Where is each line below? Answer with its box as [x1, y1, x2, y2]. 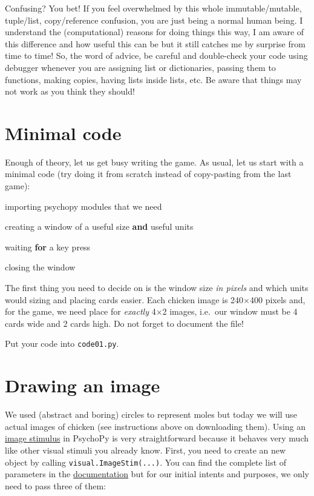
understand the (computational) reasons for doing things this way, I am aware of [5, 25, 304, 38]
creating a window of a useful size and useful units [5, 220, 194, 233]
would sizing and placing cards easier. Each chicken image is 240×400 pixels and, [5, 293, 306, 306]
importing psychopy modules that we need [5, 199, 162, 212]
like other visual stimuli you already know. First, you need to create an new [5, 443, 286, 456]
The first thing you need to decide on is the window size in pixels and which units [5, 281, 309, 294]
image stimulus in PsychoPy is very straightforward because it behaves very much [5, 432, 309, 444]
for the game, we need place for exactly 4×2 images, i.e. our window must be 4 [5, 305, 298, 318]
